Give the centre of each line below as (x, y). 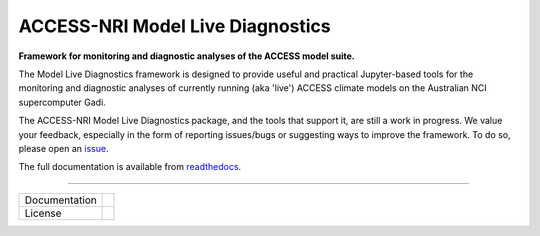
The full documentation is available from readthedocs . (130, 167)
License (43, 213)
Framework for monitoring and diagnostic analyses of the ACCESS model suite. (186, 56)
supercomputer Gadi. (62, 102)
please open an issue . (63, 148)
